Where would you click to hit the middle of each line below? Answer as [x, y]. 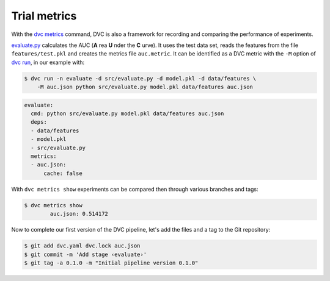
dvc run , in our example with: [48, 62]
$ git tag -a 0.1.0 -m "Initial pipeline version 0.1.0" [111, 263]
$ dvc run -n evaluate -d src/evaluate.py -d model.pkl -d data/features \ [140, 78]
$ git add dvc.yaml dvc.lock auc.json [82, 246]
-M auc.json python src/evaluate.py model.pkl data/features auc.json [145, 87]
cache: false [63, 173]
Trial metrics [44, 16]
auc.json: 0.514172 [79, 214]
